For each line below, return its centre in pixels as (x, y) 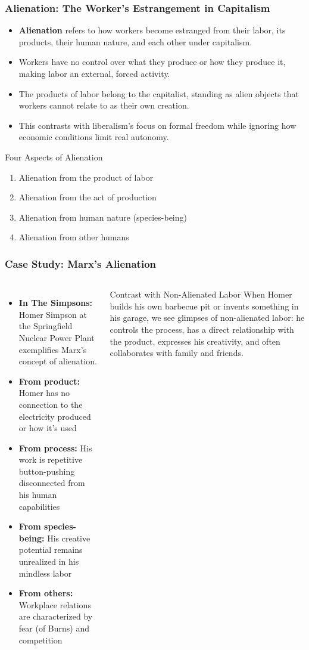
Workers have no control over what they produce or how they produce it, (152, 62)
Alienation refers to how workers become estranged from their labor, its (152, 30)
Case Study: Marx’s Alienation (81, 263)
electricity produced (55, 416)
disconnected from (52, 483)
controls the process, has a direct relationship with (202, 329)
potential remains (51, 550)
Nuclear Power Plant (57, 337)
